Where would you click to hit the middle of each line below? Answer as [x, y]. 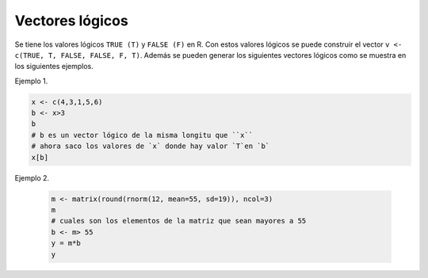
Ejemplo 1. [31, 81]
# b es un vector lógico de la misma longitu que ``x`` [142, 135]
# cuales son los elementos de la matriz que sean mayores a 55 [179, 221]
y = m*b [66, 243]
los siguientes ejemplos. [54, 67]
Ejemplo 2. [32, 177]
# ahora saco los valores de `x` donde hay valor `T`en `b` [151, 146]
